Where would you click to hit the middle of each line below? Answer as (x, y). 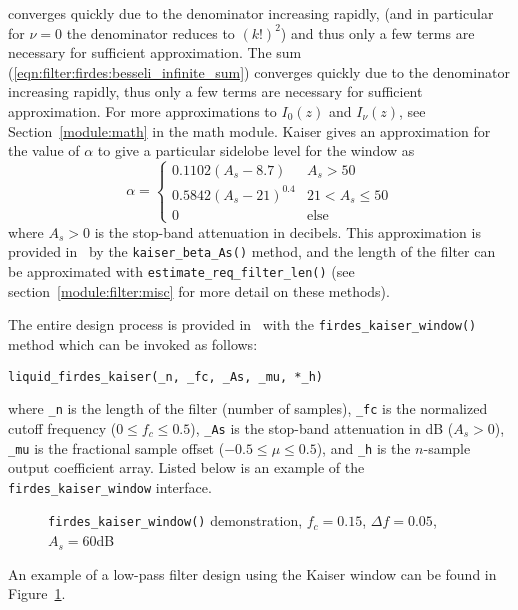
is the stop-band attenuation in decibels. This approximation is (287, 231)
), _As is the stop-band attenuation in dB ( (322, 427)
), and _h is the (363, 447)
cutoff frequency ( (62, 427)
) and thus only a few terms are (377, 32)
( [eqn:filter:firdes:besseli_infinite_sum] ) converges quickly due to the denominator (259, 71)
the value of (44, 150)
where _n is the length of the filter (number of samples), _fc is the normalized (248, 408)
